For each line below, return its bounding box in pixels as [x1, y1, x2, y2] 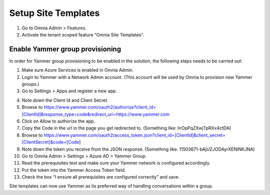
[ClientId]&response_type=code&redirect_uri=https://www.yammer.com [21, 111, 170, 117]
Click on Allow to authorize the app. [21, 118, 95, 124]
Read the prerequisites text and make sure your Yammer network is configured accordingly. [21, 160, 211, 166]
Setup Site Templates [9, 7, 100, 18]
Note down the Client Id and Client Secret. [21, 97, 108, 103]
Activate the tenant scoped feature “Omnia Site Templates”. [21, 31, 144, 37]
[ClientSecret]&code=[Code [21, 139, 79, 145]
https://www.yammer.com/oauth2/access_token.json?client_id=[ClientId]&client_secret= [43, 132, 226, 138]
